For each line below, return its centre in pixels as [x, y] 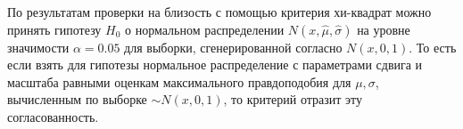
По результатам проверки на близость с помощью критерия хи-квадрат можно [219, 12]
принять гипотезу [54, 29]
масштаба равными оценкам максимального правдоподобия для [179, 81]
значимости [38, 47]
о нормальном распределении [205, 29]
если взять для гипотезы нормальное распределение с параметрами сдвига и [215, 64]
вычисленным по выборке [77, 99]
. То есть [433, 47]
